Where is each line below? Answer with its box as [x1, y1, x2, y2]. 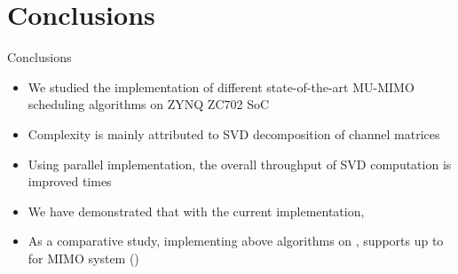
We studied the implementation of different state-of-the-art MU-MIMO [28, 77, 415, 96]
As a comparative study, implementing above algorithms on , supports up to [28, 231, 444, 250]
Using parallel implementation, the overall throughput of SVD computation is [28, 154, 452, 173]
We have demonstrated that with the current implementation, [28, 201, 365, 220]
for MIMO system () [28, 248, 139, 267]
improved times [28, 172, 112, 191]
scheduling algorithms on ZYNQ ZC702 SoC [28, 95, 270, 114]
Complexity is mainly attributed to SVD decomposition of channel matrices [28, 124, 440, 143]
